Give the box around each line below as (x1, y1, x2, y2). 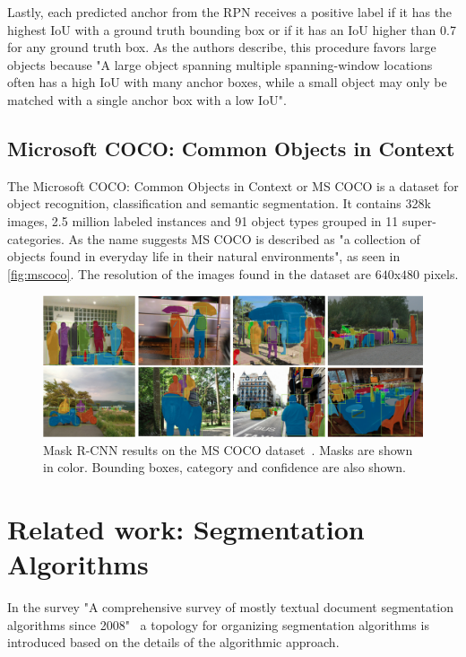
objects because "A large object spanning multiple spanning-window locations (7, 55, 433, 74)
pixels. (423, 264, 459, 283)
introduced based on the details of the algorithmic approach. (7, 633, 340, 652)
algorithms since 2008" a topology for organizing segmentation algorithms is (7, 615, 429, 634)
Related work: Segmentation (7, 511, 365, 547)
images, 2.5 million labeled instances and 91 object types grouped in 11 (7, 211, 399, 230)
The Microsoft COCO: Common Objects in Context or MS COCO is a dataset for (7, 176, 459, 195)
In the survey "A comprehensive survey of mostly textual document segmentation (7, 598, 454, 617)
